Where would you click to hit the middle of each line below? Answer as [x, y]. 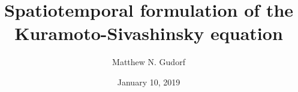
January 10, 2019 [149, 82]
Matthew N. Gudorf [149, 62]
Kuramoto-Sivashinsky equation [149, 33]
